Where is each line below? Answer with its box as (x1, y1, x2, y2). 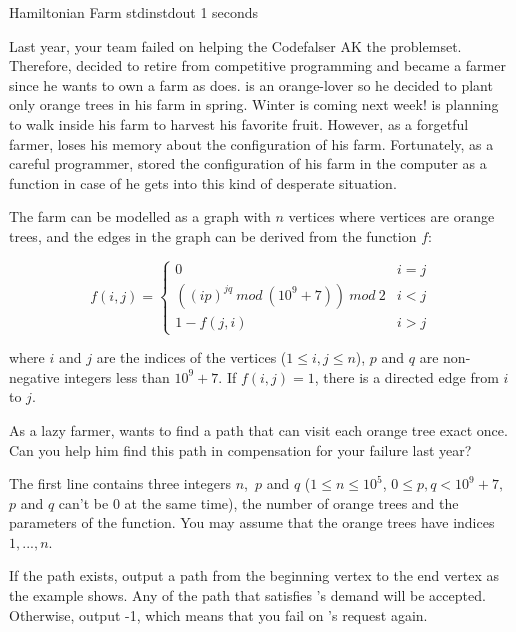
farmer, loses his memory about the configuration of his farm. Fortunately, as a (9, 133, 494, 154)
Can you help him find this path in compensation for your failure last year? (9, 439, 472, 460)
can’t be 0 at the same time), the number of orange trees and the (58, 492, 459, 513)
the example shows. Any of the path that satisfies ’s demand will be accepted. (9, 585, 486, 606)
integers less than (64, 366, 170, 387)
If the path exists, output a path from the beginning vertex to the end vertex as (9, 565, 499, 586)
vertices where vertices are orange (288, 206, 495, 227)
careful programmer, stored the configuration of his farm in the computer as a (9, 153, 487, 174)
